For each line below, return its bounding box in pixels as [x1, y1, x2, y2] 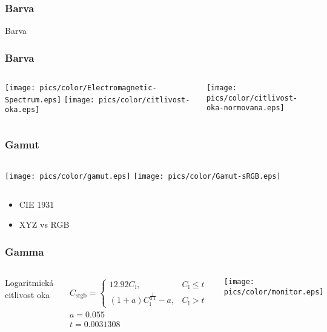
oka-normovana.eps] [206, 104, 285, 113]
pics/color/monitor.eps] [223, 287, 324, 296]
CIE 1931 [19, 198, 54, 210]
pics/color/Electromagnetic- [39, 84, 157, 93]
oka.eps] [5, 105, 40, 115]
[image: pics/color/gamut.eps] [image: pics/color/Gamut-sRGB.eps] [5, 172, 281, 181]
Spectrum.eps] [5, 95, 62, 104]
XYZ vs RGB [19, 218, 70, 231]
